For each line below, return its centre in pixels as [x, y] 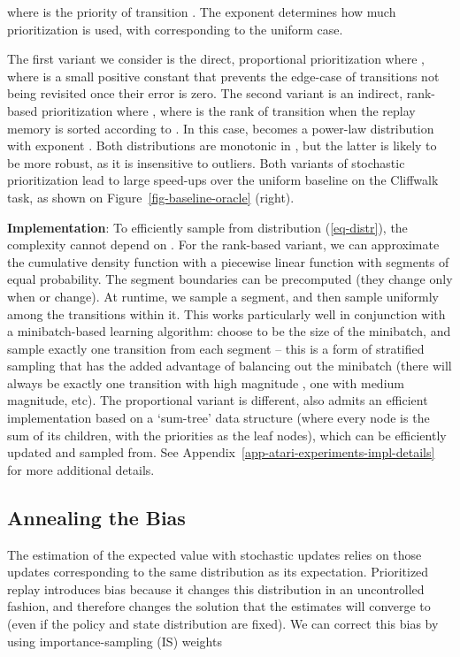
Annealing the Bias [96, 517]
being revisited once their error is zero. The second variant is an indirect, [205, 93]
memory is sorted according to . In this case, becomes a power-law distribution [221, 128]
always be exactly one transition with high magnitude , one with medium [206, 382]
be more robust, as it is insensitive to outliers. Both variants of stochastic [206, 162]
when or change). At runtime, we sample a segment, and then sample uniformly [223, 296]
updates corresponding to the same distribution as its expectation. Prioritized [218, 572]
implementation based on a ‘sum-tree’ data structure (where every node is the [218, 418]
